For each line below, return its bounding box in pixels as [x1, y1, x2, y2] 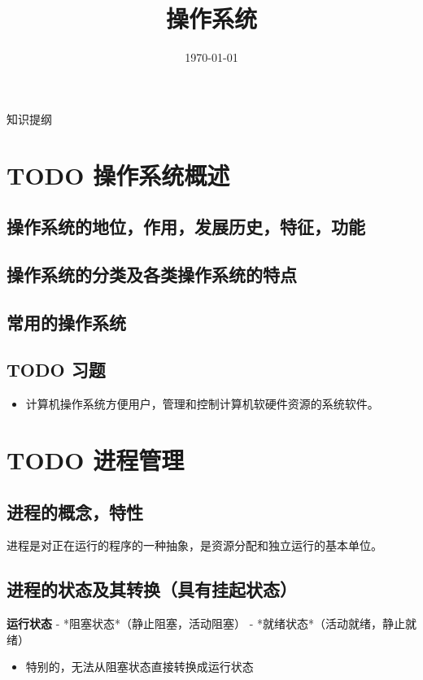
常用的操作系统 [7, 309, 126, 334]
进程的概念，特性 [7, 499, 143, 524]
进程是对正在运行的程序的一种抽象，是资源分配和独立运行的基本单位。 [7, 537, 382, 554]
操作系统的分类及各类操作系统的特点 [7, 261, 297, 286]
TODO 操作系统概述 [7, 158, 230, 191]
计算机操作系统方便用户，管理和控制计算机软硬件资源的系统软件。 [25, 395, 379, 412]
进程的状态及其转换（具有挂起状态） [7, 577, 297, 602]
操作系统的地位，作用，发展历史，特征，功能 [7, 214, 365, 239]
